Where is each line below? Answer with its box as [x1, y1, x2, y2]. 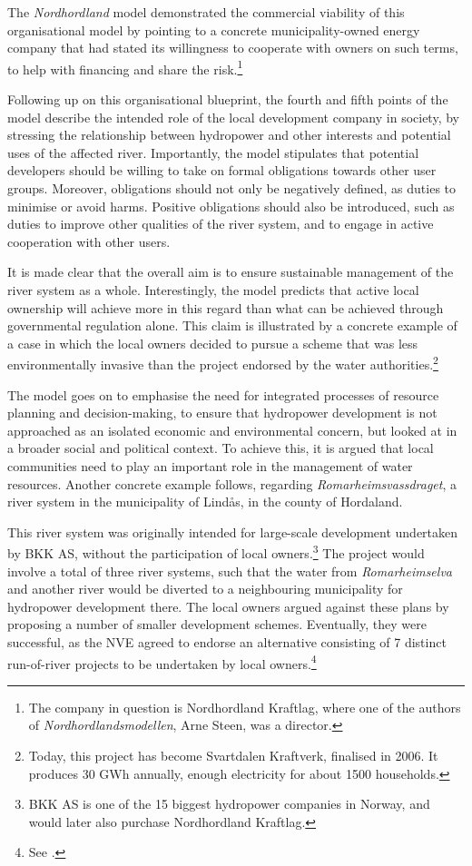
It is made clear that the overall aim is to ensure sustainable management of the [7, 262, 454, 281]
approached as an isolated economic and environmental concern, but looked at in [7, 420, 457, 439]
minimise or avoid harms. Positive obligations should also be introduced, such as [7, 196, 455, 215]
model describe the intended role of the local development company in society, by [7, 107, 459, 126]
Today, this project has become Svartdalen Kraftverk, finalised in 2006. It [28, 746, 438, 764]
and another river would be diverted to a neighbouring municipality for [7, 579, 403, 598]
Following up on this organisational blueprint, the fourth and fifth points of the [7, 90, 448, 109]
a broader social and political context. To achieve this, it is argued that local [7, 438, 434, 458]
